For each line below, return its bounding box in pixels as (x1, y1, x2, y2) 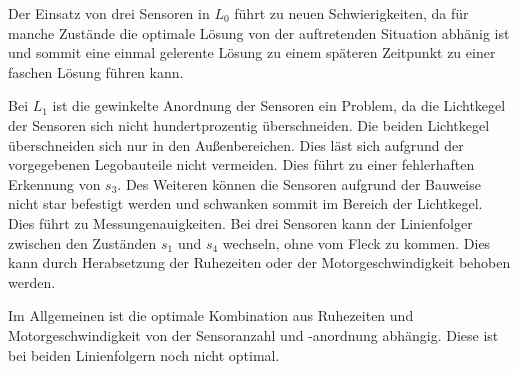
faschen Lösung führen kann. (8, 61, 184, 82)
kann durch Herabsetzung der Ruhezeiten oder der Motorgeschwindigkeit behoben (8, 252, 511, 273)
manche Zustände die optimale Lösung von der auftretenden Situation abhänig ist (8, 22, 510, 43)
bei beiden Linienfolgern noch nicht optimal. (8, 344, 280, 365)
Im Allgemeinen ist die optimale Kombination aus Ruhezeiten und (8, 305, 414, 326)
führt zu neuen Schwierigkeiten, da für (234, 3, 469, 23)
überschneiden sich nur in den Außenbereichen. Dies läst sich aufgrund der (8, 134, 464, 155)
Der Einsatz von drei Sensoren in (8, 3, 210, 23)
